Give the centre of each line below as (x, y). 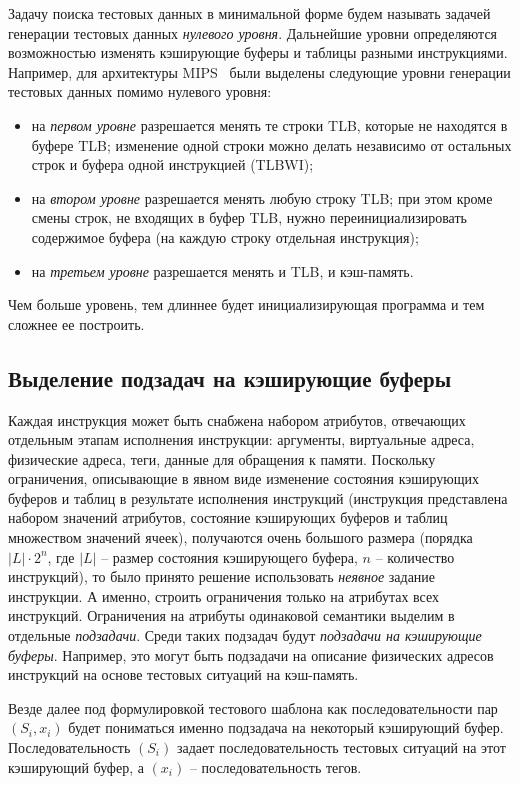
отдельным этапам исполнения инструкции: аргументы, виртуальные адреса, (241, 439)
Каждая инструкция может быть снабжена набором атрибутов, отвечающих (237, 419)
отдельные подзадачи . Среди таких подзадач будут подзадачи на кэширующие (245, 635)
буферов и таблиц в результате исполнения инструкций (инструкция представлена (258, 497)
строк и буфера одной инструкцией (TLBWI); (172, 164)
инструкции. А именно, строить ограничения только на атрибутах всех (224, 595)
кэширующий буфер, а (76, 766)
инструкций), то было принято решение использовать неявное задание (222, 576)
